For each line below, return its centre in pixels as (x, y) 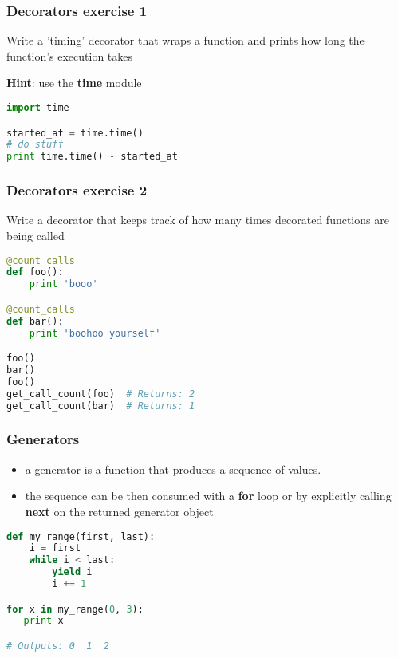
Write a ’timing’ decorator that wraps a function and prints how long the (185, 40)
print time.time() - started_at (92, 157)
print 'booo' (63, 284)
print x (43, 621)
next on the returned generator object (119, 511)
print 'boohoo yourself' (95, 333)
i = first (55, 548)
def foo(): (35, 272)
